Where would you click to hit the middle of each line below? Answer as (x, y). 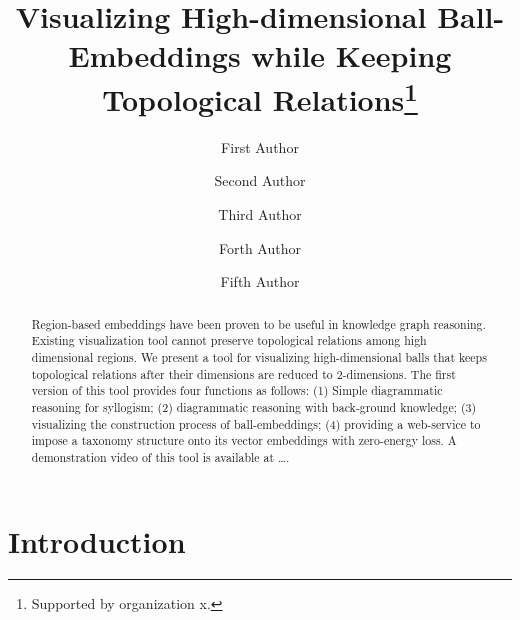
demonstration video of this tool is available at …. (160, 456)
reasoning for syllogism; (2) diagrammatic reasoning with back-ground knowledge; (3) (254, 406)
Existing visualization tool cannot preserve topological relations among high (229, 340)
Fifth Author (260, 281)
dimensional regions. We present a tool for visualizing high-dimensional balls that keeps (259, 356)
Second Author (260, 180)
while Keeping (351, 55)
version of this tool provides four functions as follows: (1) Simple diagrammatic (237, 390)
